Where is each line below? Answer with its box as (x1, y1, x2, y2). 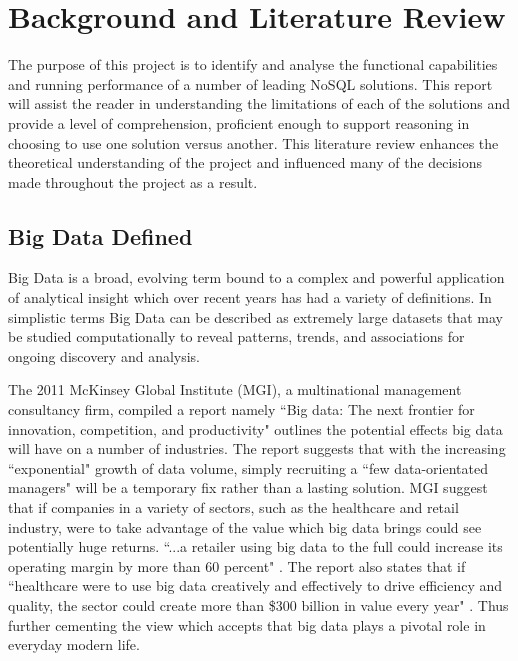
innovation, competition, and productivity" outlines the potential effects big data (8, 418, 503, 439)
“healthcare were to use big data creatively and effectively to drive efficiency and (8, 575, 503, 596)
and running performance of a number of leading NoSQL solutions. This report (8, 73, 493, 94)
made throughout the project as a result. (8, 171, 258, 192)
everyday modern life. (8, 634, 140, 655)
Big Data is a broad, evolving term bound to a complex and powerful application (8, 267, 505, 288)
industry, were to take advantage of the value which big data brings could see (8, 516, 482, 537)
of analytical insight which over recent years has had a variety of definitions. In (8, 287, 492, 308)
